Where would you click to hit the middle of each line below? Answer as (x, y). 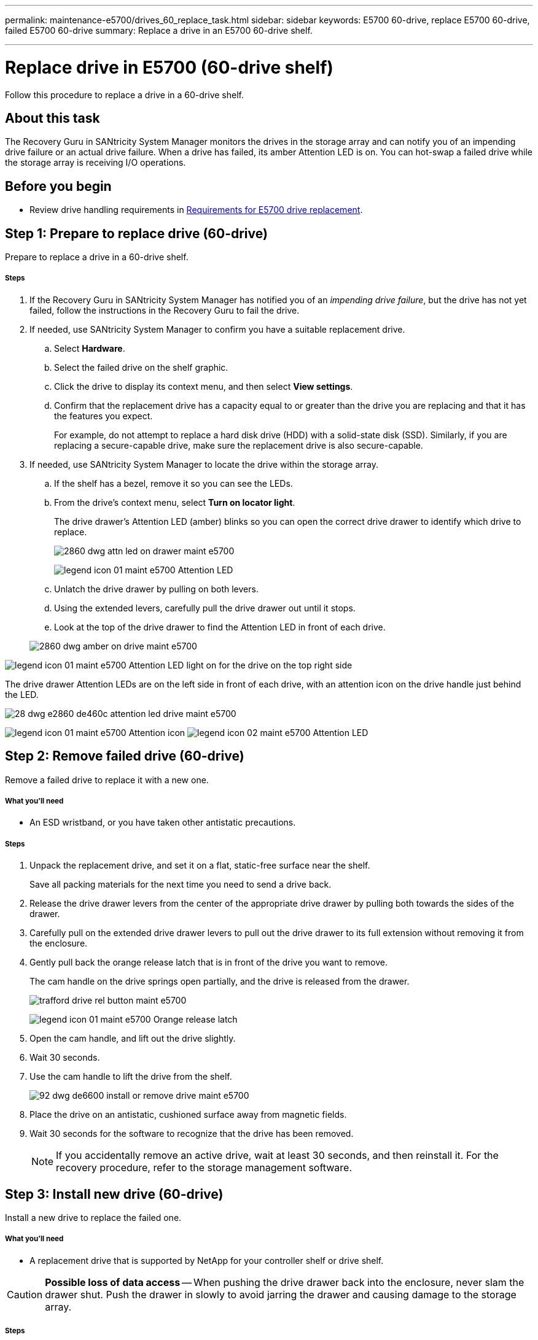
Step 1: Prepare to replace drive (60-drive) (136, 233)
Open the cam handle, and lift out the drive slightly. (133, 1039)
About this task (53, 118)
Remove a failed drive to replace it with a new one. (107, 780)
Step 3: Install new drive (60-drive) (114, 1194)
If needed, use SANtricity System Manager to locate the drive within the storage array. (204, 464)
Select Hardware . (90, 348)
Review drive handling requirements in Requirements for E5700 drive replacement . (196, 210)
